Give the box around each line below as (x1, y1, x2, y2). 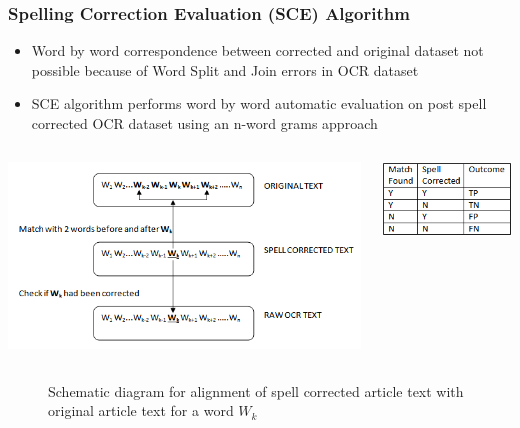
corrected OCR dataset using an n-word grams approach (31, 113, 378, 133)
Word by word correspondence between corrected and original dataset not (31, 40, 484, 61)
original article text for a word (48, 400, 234, 421)
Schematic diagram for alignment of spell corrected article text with (48, 380, 464, 401)
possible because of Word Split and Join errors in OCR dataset (31, 59, 419, 80)
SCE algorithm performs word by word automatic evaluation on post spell (31, 93, 487, 114)
